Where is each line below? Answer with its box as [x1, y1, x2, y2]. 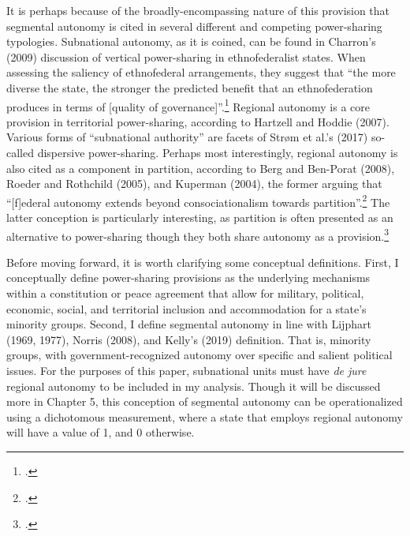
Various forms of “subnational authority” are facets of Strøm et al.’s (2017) [6, 129, 368, 145]
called [6, 144, 34, 160]
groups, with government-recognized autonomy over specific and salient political [6, 347, 393, 363]
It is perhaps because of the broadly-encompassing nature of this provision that [6, 2, 390, 18]
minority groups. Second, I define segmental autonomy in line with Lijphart [6, 316, 371, 332]
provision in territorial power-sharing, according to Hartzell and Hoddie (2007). [6, 113, 389, 129]
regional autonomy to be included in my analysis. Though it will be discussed [6, 377, 381, 394]
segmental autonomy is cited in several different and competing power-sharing [6, 17, 382, 34]
